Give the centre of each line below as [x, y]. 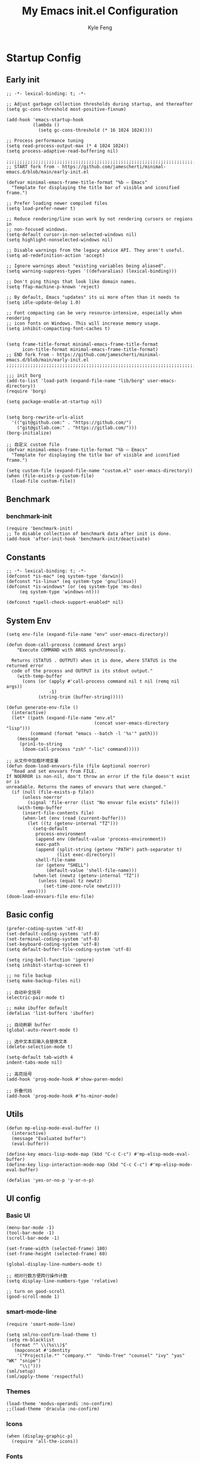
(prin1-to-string [41, 744]
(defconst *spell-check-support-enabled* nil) [65, 603]
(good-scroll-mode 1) [33, 1297]
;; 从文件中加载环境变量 [32, 761]
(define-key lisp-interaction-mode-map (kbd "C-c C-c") [77, 1165]
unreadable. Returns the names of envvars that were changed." [86, 787]
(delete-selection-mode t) [40, 1047]
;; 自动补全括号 [24, 992]
